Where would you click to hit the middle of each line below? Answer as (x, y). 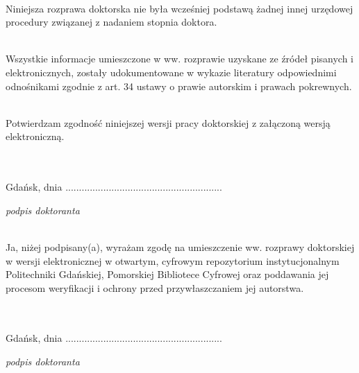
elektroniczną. (35, 136)
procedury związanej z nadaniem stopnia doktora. (111, 22)
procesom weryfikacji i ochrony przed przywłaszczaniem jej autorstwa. (155, 287)
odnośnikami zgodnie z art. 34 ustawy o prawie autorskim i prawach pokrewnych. (179, 86)
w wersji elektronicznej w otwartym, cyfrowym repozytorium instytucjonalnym (173, 260)
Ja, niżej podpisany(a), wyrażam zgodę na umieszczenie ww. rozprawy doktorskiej (180, 246)
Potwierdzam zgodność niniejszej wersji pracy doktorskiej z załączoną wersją (168, 122)
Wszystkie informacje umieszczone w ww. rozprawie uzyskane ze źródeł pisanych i (180, 59)
